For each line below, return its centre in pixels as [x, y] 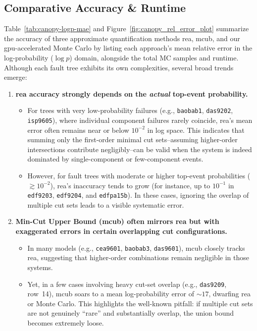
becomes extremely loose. [66, 322]
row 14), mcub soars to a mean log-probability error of [111, 294]
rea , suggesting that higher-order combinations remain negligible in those [138, 257]
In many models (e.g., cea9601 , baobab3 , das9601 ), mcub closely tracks [136, 248]
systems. [40, 267]
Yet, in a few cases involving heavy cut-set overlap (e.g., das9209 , [127, 284]
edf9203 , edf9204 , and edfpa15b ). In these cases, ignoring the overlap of [138, 195]
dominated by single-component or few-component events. [115, 159]
